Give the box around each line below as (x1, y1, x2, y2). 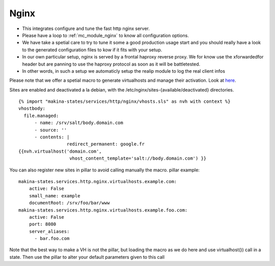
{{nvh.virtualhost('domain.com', (18, 148, 102, 154)
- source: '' (34, 127, 67, 133)
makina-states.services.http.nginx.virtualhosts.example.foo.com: (18, 207, 188, 213)
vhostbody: (18, 106, 46, 111)
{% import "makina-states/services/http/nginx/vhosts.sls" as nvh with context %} (18, 99, 231, 104)
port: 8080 (29, 221, 57, 227)
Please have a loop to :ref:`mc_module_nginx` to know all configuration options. (22, 32, 189, 38)
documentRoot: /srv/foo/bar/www (29, 200, 110, 206)
